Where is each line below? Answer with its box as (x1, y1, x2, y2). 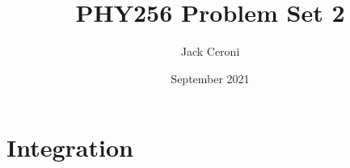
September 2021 (171, 69, 250, 86)
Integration (6, 131, 133, 164)
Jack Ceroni (180, 43, 240, 60)
